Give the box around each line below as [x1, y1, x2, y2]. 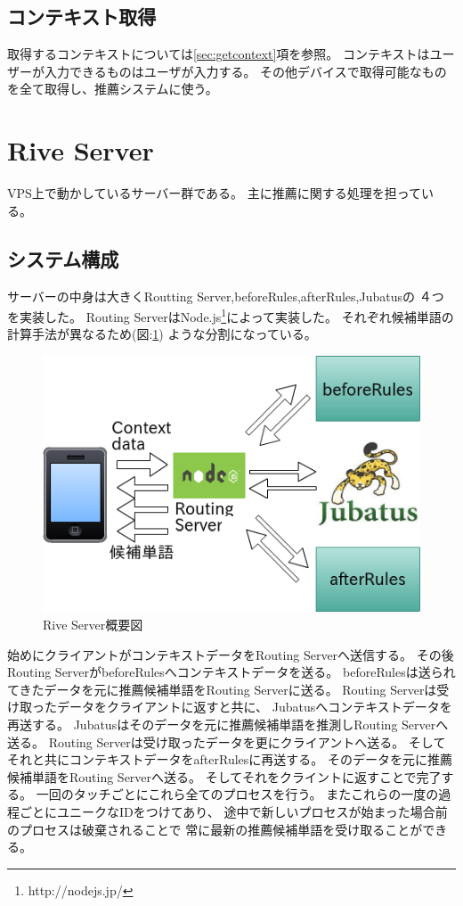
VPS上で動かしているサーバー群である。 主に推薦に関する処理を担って [7, 184, 422, 202]
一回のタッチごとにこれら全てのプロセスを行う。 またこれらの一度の [36, 785, 439, 803]
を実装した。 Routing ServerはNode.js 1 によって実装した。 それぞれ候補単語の [7, 305, 454, 325]
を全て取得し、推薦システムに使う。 [7, 79, 218, 98]
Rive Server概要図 [43, 615, 143, 634]
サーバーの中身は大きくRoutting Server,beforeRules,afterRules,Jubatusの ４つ [7, 286, 444, 305]
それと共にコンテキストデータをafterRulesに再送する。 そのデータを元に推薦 [7, 750, 452, 769]
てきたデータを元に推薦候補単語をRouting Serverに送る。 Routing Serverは [7, 679, 437, 698]
